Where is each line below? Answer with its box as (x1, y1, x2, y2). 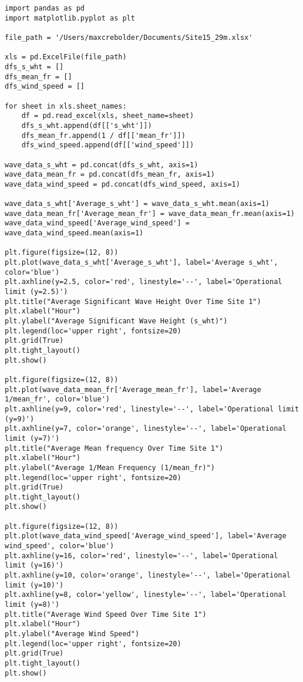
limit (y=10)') (5, 580, 64, 589)
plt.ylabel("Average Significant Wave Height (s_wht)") (5, 317, 228, 325)
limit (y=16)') (5, 561, 64, 570)
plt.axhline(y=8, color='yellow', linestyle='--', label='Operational (5, 590, 287, 599)
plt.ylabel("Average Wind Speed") (5, 630, 140, 638)
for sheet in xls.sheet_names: (5, 102, 127, 110)
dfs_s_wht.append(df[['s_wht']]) (21, 121, 152, 130)
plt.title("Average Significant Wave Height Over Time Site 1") (5, 297, 261, 306)
